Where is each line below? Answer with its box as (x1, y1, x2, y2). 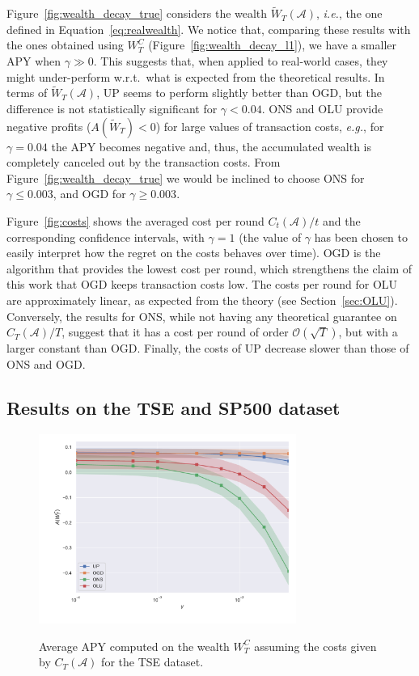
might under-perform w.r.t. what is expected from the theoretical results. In (6, 68, 385, 85)
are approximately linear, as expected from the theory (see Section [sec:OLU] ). (6, 291, 398, 308)
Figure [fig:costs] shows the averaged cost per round (6, 212, 265, 229)
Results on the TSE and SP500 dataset (6, 395, 341, 420)
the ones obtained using (6, 36, 124, 53)
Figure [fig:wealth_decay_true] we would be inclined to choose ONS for (6, 169, 365, 186)
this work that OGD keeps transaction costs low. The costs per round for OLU (6, 276, 398, 293)
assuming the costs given (254, 637, 377, 654)
